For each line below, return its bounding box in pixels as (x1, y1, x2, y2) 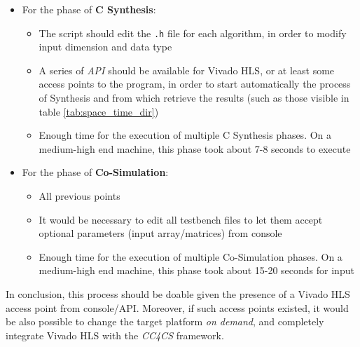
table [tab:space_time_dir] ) (39, 104, 159, 118)
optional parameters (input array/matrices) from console (39, 226, 282, 240)
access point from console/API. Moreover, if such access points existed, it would (6, 300, 349, 315)
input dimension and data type (39, 39, 172, 54)
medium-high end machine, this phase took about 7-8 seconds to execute (39, 141, 351, 156)
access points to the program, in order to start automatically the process (39, 76, 351, 91)
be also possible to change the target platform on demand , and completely (6, 314, 324, 329)
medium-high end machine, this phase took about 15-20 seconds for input (39, 263, 354, 278)
